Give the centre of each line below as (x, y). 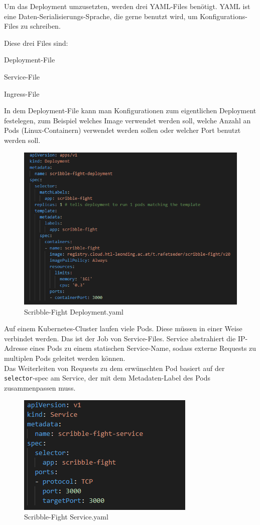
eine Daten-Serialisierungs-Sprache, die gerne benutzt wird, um (101, 16)
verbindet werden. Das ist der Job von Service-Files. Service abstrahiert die (120, 338)
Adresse (16, 348)
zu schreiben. (41, 26)
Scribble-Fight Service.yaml (66, 517)
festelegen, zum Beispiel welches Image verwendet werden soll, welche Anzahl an (127, 120)
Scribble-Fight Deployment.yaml (74, 311)
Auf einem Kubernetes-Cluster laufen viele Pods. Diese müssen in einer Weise (123, 328)
